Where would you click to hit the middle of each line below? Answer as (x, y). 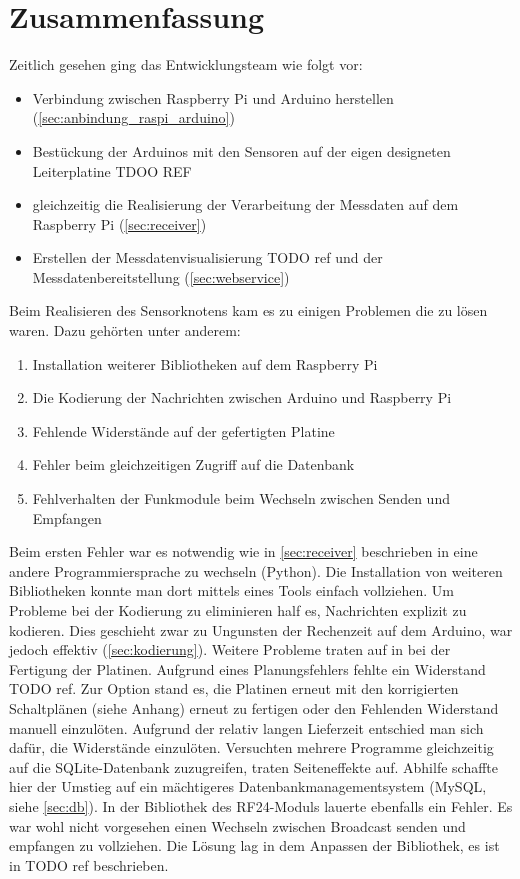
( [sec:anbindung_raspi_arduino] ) (133, 117)
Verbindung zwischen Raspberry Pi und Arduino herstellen (213, 97)
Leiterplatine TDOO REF (112, 170)
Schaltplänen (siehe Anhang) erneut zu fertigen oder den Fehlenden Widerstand (254, 707)
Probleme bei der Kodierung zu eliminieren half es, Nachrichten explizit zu (238, 610)
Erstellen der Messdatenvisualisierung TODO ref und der (207, 257)
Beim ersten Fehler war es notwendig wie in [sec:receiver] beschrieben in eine (243, 551)
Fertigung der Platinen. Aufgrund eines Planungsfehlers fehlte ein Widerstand (247, 668)
